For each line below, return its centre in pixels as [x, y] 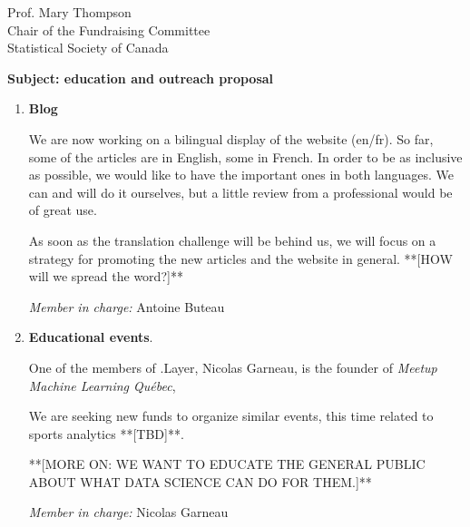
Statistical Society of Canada [88, 48]
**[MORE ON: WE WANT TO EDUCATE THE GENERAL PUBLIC [227, 464]
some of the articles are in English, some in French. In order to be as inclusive [245, 156]
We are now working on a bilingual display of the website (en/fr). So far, [231, 138]
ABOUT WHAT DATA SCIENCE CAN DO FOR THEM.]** [200, 481]
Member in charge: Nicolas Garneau [128, 512]
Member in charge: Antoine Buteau [127, 306]
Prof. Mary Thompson [69, 12]
